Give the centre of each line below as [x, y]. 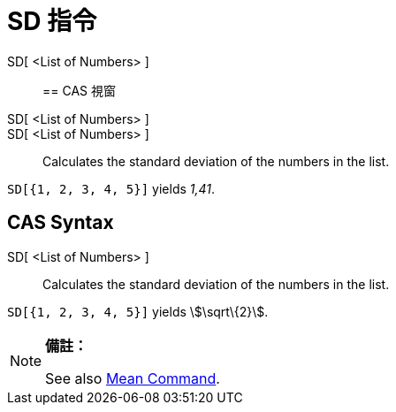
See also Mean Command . [133, 378]
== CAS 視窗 [79, 90]
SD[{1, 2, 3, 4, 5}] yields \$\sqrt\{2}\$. [138, 311]
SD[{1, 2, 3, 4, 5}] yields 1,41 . [111, 188]
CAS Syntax [61, 223]
